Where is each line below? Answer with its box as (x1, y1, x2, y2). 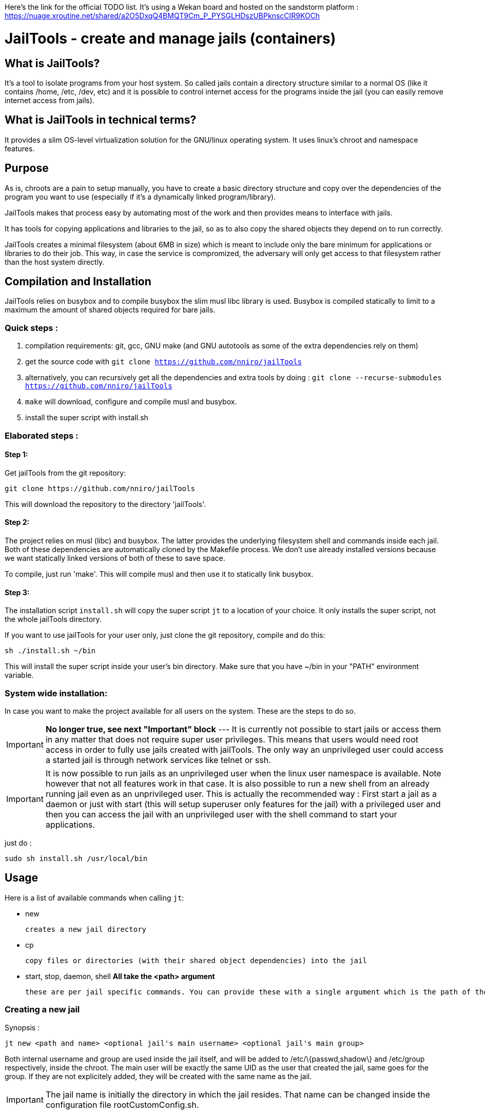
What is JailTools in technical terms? (5, 113, 197, 127)
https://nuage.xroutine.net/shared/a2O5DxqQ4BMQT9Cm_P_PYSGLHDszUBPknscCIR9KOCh (5, 11, 320, 20)
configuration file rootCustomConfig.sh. (45, 1099, 199, 1110)
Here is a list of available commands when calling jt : (5, 893, 184, 902)
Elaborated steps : (5, 430, 79, 441)
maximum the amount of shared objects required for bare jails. (5, 305, 216, 315)
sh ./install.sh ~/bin (5, 647, 96, 655)
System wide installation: (5, 688, 108, 698)
